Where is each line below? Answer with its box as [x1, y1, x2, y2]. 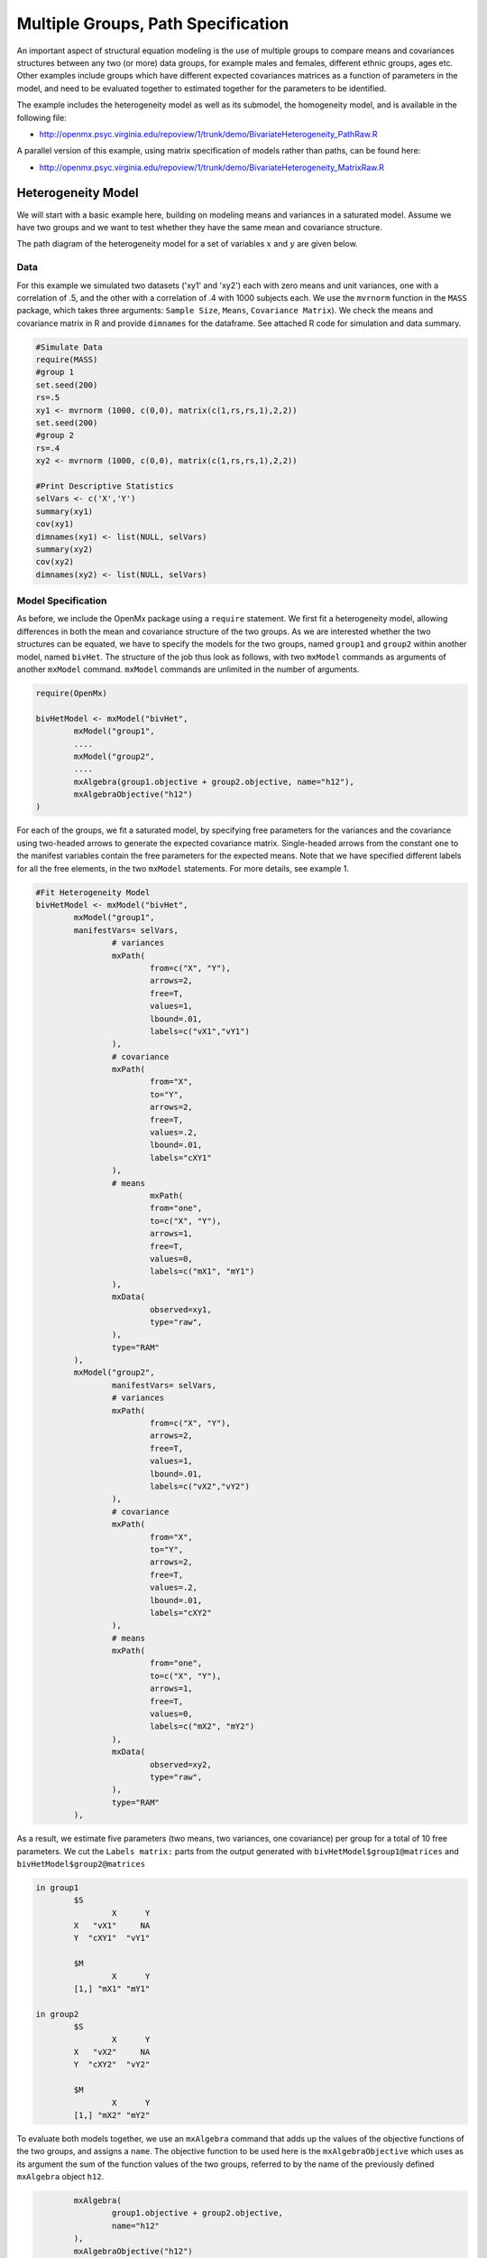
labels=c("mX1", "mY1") [149, 1266, 255, 1277]
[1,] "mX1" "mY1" [73, 1983, 151, 1994]
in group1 [35, 1882, 79, 1892]
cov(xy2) [35, 556, 75, 567]
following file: [16, 112, 67, 123]
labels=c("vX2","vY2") [149, 1481, 250, 1491]
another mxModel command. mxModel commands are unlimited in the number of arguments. [16, 664, 360, 675]
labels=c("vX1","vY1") [149, 1026, 250, 1036]
